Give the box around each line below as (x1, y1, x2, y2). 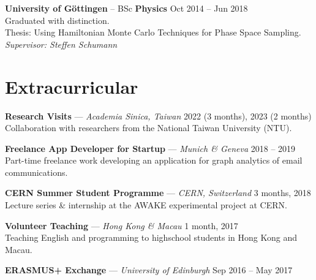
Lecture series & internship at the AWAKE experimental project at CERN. (5, 199, 287, 211)
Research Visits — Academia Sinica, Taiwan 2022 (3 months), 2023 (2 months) (5, 109, 312, 122)
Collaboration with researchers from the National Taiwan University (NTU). (5, 121, 292, 134)
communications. (5, 165, 68, 178)
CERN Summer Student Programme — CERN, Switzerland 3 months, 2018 (5, 186, 311, 199)
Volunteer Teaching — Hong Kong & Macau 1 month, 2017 (5, 219, 238, 232)
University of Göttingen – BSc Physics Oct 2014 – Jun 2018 (5, 2, 248, 14)
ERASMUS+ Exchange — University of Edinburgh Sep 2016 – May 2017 (5, 263, 293, 276)
